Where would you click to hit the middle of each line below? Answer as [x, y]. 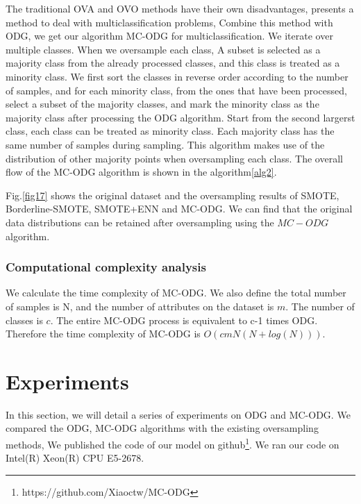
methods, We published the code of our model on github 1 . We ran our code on [173, 443]
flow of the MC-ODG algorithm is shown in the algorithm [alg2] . [141, 172]
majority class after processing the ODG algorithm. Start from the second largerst [180, 117]
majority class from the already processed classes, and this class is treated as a [173, 63]
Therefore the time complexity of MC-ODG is [103, 334]
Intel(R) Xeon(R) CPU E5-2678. [75, 458]
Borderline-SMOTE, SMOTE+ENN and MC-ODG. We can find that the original [179, 209]
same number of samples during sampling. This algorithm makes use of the [165, 144]
